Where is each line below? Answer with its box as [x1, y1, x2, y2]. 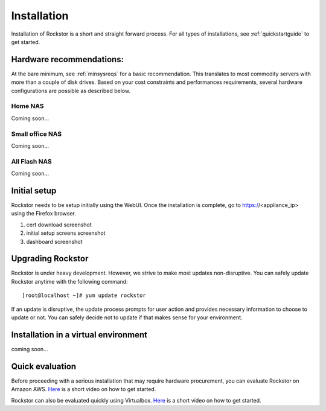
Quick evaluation [11, 361, 77, 371]
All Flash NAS [11, 157, 52, 165]
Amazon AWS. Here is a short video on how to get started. [11, 386, 156, 393]
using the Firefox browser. [11, 210, 77, 217]
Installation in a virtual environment [11, 330, 148, 340]
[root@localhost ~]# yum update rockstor [22, 292, 146, 299]
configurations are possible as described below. [11, 87, 131, 94]
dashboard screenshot [26, 238, 83, 245]
